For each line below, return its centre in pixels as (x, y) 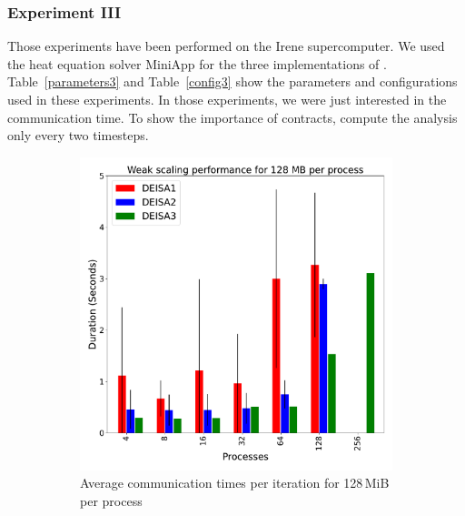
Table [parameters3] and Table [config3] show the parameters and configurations (232, 81)
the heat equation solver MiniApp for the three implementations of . (197, 63)
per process (111, 500)
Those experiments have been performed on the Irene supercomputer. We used (226, 46)
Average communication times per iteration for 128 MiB (235, 483)
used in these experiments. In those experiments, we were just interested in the (227, 99)
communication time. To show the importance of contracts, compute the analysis (232, 117)
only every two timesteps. (78, 135)
